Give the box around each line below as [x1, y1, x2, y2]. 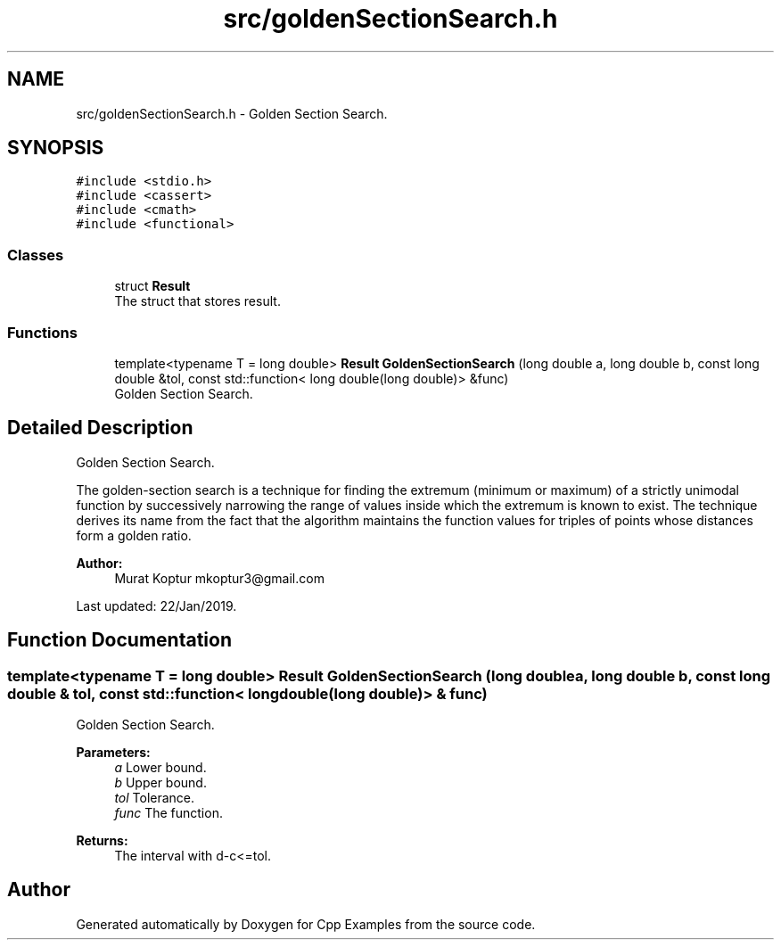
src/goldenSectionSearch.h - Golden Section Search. [76, 105, 388, 121]
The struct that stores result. [114, 293, 281, 309]
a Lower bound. [114, 760, 207, 775]
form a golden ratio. [76, 527, 192, 543]
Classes [7, 245, 64, 264]
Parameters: [76, 745, 151, 760]
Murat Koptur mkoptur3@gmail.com [114, 570, 325, 586]
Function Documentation [7, 629, 232, 652]
